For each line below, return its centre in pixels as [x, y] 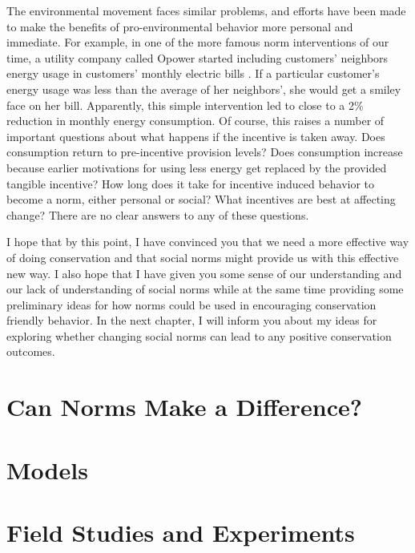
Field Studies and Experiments [181, 532]
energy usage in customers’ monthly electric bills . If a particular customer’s [193, 73]
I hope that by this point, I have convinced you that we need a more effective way [208, 242]
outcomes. [31, 351]
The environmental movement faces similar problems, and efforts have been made [206, 10]
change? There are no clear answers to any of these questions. [158, 214]
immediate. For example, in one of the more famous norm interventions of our [198, 42]
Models [47, 469]
